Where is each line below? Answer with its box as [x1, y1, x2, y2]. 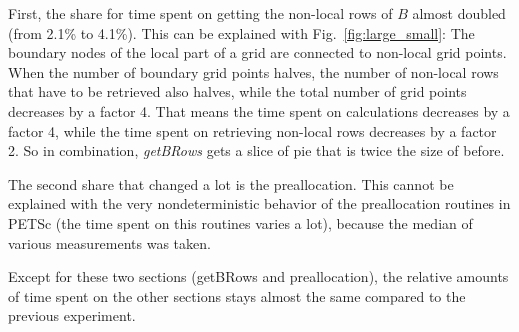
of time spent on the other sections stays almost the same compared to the [8, 285, 466, 306]
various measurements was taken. [8, 232, 211, 253]
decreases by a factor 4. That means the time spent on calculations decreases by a [8, 100, 510, 121]
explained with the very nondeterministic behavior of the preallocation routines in [8, 193, 511, 214]
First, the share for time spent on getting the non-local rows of [8, 3, 393, 23]
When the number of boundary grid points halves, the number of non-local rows [8, 61, 499, 82]
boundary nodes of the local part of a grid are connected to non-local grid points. [8, 42, 507, 63]
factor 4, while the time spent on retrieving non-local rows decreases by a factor [8, 120, 497, 141]
